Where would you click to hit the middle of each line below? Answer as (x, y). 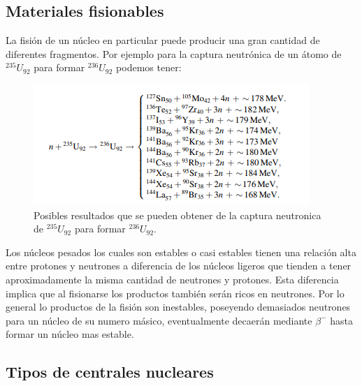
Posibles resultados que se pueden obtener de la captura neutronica (178, 215)
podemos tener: (149, 67)
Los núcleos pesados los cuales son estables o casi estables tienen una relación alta (181, 252)
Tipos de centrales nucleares (110, 372)
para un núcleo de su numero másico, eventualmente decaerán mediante (159, 320)
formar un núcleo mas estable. (70, 334)
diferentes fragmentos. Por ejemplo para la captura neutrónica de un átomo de (174, 53)
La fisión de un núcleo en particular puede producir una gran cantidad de (163, 40)
